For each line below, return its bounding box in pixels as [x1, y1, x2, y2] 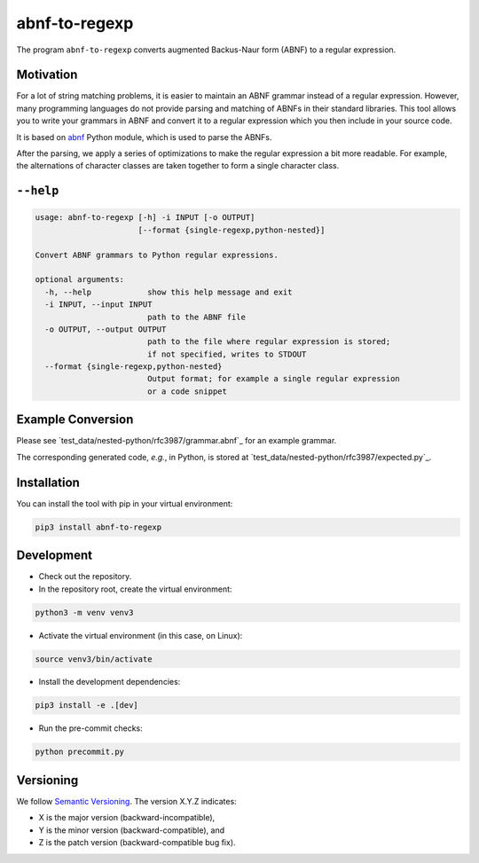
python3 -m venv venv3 [35, 608, 134, 617]
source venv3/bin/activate [35, 654, 153, 664]
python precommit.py [35, 747, 124, 757]
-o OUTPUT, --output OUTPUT [44, 324, 167, 334]
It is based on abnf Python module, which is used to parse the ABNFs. [16, 131, 272, 142]
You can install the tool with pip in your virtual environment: [16, 498, 233, 509]
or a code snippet [146, 386, 228, 396]
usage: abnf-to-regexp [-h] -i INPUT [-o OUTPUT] [35, 213, 255, 223]
